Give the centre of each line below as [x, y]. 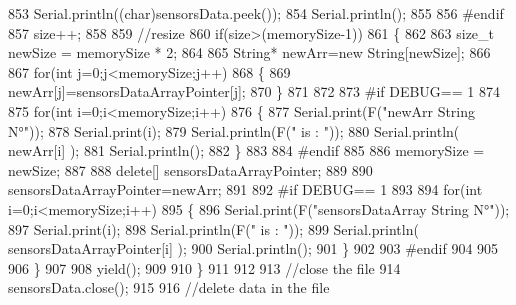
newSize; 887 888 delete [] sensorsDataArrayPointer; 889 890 [190, 169]
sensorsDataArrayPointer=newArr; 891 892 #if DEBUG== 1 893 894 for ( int [245, 189]
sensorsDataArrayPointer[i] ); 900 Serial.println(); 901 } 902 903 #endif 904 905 [253, 248]
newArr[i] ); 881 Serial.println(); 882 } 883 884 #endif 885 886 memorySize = [246, 150]
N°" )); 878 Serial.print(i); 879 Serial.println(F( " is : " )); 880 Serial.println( [234, 130]
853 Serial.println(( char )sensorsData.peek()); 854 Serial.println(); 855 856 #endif [256, 13]
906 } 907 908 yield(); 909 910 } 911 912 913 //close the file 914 [204, 267]
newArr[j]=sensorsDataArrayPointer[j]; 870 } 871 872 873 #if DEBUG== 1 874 [254, 91]
